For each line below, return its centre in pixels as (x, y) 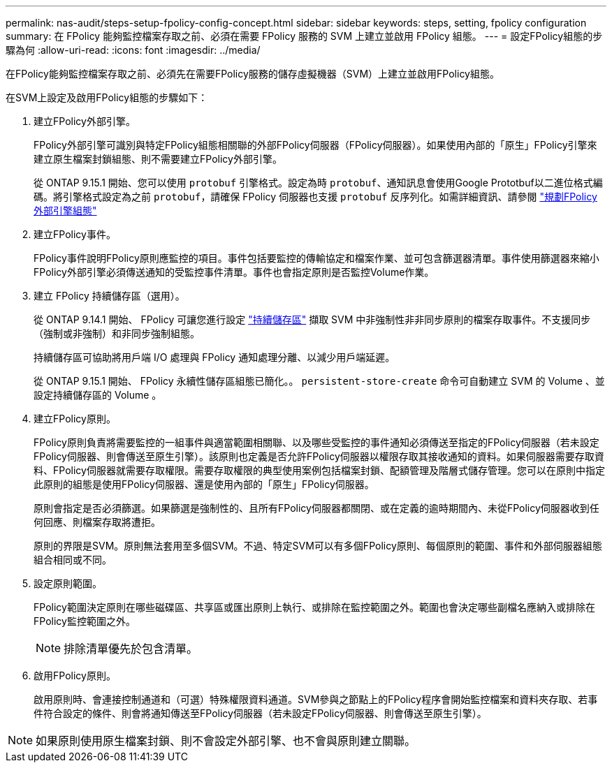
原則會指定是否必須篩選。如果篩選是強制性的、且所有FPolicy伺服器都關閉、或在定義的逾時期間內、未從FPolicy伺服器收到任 (316, 508)
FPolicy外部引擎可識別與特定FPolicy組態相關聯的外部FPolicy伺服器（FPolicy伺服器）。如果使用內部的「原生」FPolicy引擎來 (315, 145)
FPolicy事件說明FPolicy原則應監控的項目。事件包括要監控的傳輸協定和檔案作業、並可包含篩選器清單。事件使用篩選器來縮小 (316, 258)
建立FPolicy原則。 (75, 419)
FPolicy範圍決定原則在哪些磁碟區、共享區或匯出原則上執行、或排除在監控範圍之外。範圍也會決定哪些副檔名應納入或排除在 (314, 607)
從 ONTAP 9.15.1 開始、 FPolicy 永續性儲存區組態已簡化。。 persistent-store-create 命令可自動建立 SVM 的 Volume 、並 (319, 381)
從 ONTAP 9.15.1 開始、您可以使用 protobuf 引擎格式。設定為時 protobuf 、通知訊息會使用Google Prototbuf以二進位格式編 (318, 183)
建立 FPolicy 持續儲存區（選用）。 (109, 296)
